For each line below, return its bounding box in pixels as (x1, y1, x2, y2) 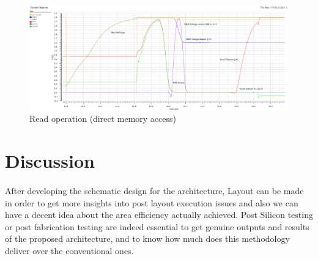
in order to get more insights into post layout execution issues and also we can (5, 196, 298, 209)
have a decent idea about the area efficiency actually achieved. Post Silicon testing (5, 208, 313, 221)
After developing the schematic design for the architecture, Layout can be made (5, 184, 304, 197)
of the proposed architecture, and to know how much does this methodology (5, 232, 290, 245)
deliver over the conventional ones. (5, 244, 134, 257)
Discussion (5, 148, 95, 173)
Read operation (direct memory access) (29, 112, 176, 125)
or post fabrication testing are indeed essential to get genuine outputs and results (5, 220, 309, 233)
